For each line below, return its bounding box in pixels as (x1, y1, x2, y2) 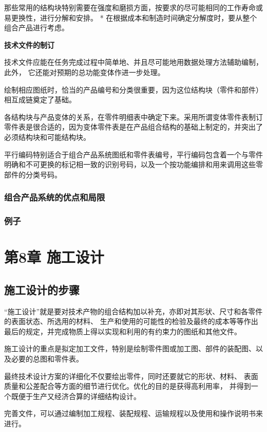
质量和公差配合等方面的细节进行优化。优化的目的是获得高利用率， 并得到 (4, 381, 251, 391)
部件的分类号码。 (4, 169, 62, 179)
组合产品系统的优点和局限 (4, 191, 105, 204)
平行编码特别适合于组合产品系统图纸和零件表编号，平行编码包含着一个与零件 (4, 149, 263, 159)
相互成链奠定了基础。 (4, 94, 76, 105)
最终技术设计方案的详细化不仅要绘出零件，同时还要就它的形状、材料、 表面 (4, 370, 258, 381)
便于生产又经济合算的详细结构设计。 (18, 390, 141, 401)
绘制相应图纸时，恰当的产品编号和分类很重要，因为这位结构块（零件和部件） (4, 84, 263, 95)
